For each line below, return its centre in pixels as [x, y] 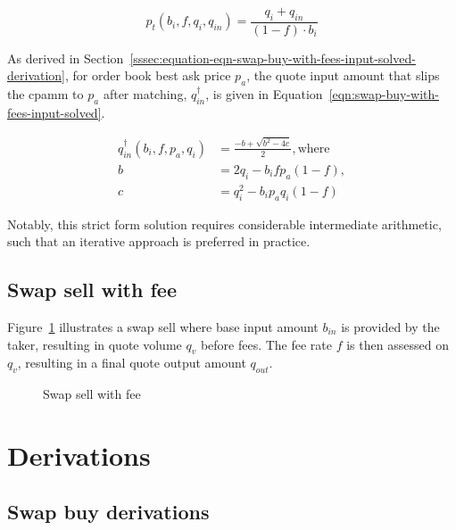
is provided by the [390, 326]
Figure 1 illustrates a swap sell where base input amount [163, 326]
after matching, [145, 94]
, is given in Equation [264, 94]
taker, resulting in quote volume [95, 344]
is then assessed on [398, 344]
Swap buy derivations [108, 512]
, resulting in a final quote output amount [132, 363]
